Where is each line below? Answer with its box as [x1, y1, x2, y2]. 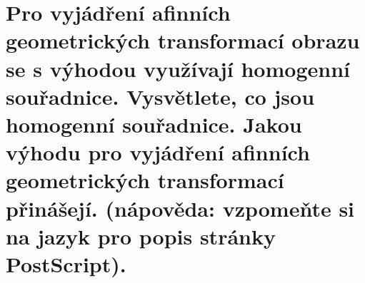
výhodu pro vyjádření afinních [6, 138, 310, 167]
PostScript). [6, 249, 126, 278]
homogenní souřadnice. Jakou [6, 109, 302, 138]
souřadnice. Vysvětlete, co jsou [6, 81, 315, 110]
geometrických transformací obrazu [6, 26, 360, 55]
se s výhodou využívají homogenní [6, 53, 350, 83]
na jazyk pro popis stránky [6, 221, 276, 250]
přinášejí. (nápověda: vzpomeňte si [6, 193, 355, 222]
